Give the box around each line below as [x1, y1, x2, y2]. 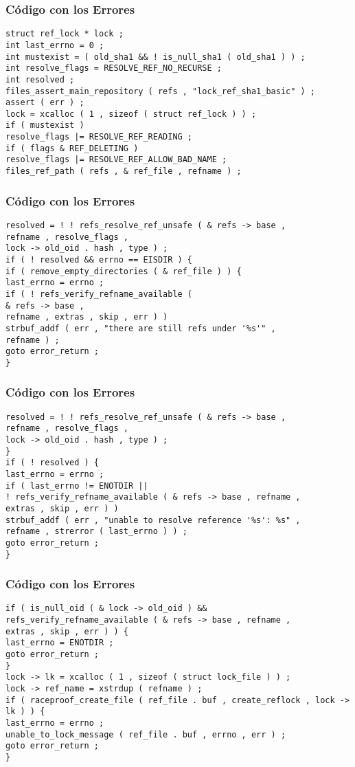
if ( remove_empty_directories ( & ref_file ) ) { [5, 266, 242, 276]
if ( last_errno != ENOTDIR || [5, 480, 148, 491]
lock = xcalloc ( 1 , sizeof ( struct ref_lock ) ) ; [5, 109, 257, 119]
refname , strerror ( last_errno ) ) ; [5, 526, 187, 537]
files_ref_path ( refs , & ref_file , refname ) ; [5, 166, 242, 177]
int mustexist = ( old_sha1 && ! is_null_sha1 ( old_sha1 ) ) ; [5, 52, 306, 62]
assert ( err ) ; [5, 98, 84, 108]
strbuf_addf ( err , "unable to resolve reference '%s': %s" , [5, 515, 301, 525]
